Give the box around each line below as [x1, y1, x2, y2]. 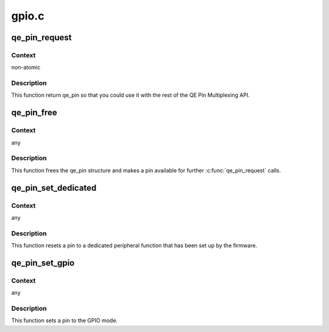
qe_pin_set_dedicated [11, 183, 97, 193]
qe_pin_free [11, 107, 57, 118]
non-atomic [11, 64, 41, 71]
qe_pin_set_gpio [11, 258, 75, 268]
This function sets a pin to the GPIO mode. [11, 317, 118, 324]
